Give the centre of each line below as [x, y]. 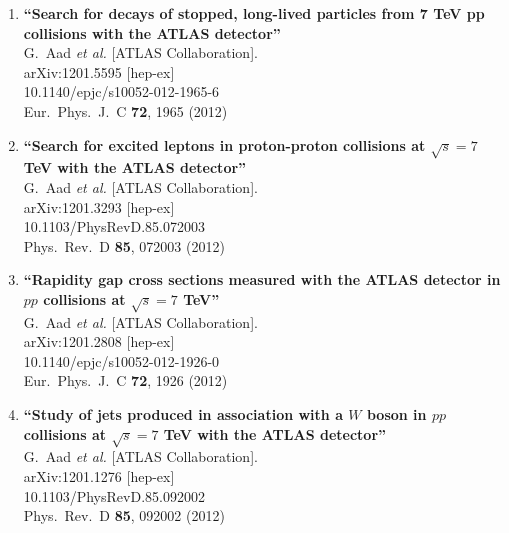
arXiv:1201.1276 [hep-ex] [99, 475]
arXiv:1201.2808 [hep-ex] [99, 341]
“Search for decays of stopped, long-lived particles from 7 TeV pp [254, 13]
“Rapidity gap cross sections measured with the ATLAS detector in [262, 279]
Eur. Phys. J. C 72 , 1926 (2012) [125, 380]
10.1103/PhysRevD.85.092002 [114, 495]
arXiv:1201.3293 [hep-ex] [99, 206]
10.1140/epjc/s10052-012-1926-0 [121, 360]
